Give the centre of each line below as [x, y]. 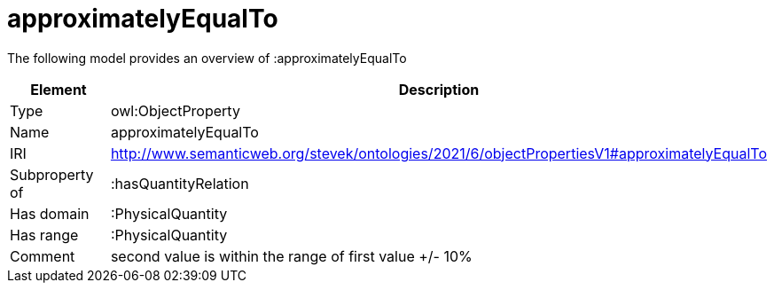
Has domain [50, 213]
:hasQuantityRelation [180, 183]
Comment [43, 256]
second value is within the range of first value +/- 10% [291, 256]
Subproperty [52, 174]
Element [59, 89]
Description [439, 89]
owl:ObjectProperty [175, 110]
